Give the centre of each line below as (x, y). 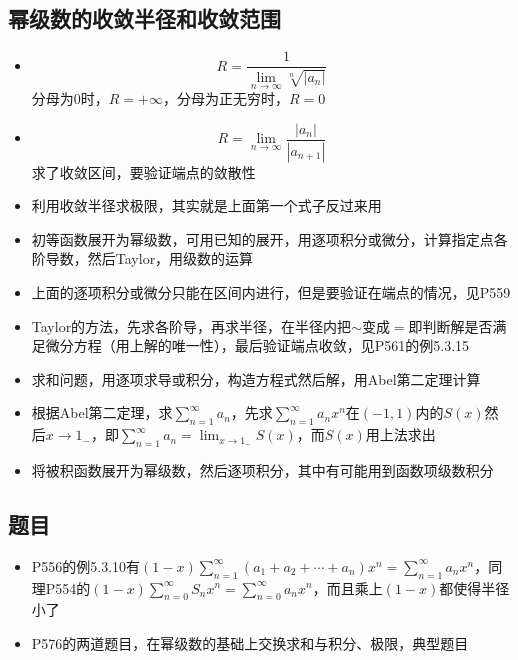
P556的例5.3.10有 (86, 565)
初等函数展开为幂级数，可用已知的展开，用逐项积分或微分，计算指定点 (262, 238)
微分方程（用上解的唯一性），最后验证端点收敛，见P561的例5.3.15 (257, 345)
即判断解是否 (450, 325)
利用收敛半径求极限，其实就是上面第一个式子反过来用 (206, 205)
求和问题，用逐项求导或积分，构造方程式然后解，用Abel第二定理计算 (256, 378)
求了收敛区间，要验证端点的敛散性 (143, 171)
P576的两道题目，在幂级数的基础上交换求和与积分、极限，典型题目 (250, 642)
